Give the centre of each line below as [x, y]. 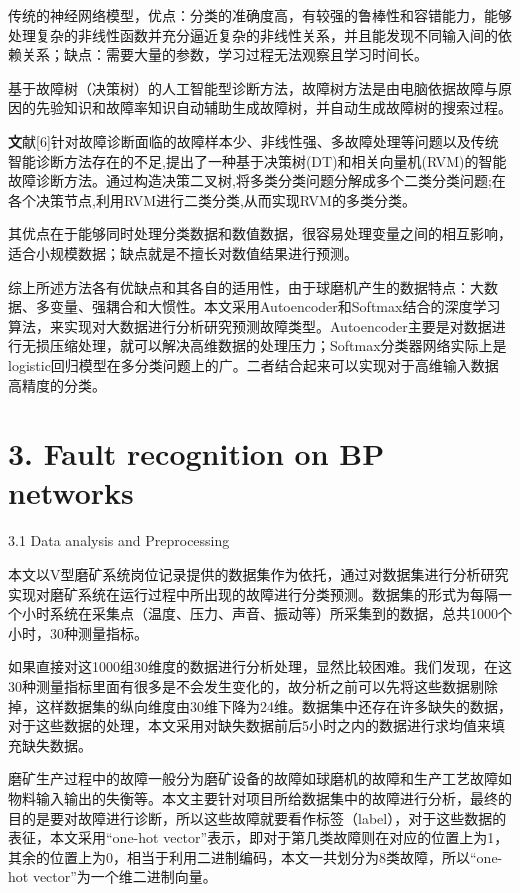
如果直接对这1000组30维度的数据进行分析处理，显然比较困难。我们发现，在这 [260, 666]
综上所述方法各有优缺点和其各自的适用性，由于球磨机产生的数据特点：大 [246, 286]
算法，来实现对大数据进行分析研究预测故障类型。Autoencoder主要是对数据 [250, 325]
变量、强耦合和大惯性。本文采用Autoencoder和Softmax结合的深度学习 [275, 306]
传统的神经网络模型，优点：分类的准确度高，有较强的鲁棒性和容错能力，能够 [260, 15]
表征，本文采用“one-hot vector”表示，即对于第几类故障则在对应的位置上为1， [258, 837]
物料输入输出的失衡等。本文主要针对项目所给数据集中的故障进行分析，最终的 [260, 797]
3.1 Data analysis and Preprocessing [119, 540]
